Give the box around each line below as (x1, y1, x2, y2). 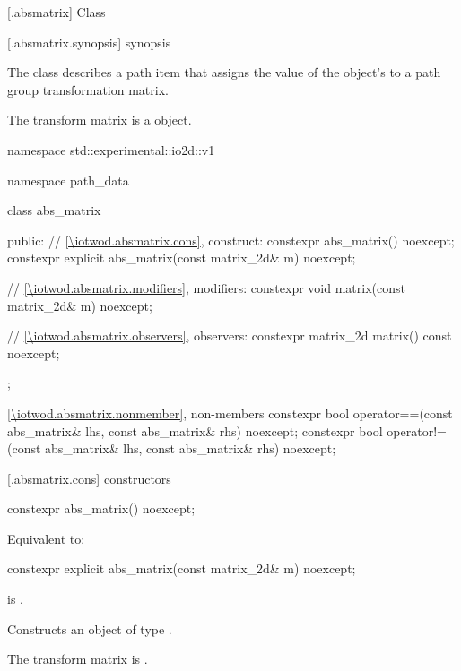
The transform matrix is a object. (7, 110, 192, 129)
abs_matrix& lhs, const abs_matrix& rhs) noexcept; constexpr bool (7, 421, 383, 440)
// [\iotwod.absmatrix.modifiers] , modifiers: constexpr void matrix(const (7, 278, 405, 297)
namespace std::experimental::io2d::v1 (7, 140, 215, 159)
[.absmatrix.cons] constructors (7, 469, 171, 487)
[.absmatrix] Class (7, 3, 106, 21)
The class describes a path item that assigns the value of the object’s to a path (7, 63, 441, 82)
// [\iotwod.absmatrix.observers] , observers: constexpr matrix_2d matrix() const (7, 326, 452, 345)
